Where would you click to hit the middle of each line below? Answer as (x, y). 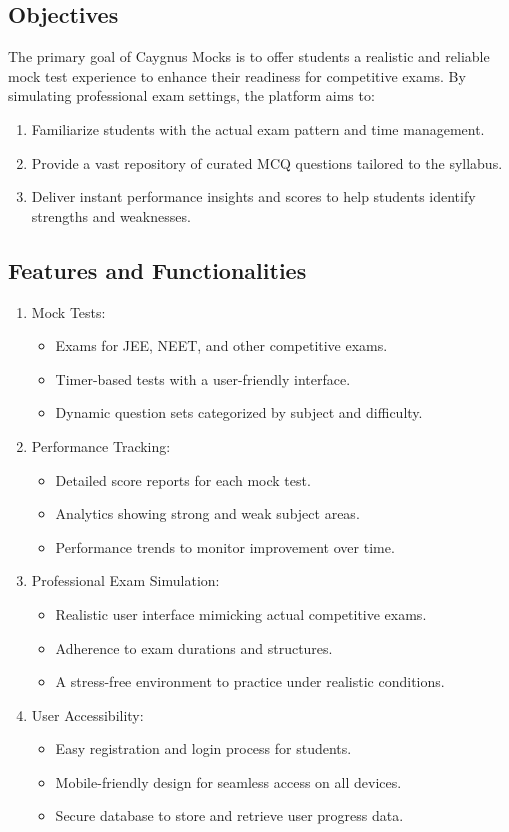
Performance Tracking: (101, 445)
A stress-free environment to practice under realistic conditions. (250, 681)
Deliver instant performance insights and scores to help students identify (253, 196)
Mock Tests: (68, 311)
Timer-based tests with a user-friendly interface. (203, 378)
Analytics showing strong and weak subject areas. (207, 513)
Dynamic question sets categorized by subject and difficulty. (239, 412)
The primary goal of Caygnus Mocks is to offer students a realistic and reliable (249, 56)
